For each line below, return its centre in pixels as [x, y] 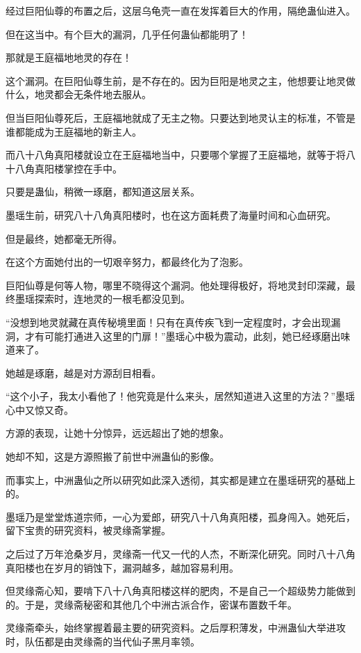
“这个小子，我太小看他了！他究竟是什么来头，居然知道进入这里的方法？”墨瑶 [180, 396]
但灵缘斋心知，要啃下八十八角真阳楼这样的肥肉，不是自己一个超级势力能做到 [180, 591]
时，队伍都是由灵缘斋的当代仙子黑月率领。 [103, 641]
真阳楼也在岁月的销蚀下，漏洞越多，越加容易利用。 [122, 567]
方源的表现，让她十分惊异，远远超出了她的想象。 [117, 433]
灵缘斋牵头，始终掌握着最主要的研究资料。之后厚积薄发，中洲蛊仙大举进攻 [176, 628]
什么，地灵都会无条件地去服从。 [78, 94]
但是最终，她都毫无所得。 [64, 238]
